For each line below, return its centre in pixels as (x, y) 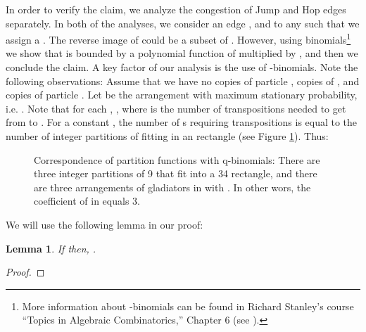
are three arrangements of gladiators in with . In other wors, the (172, 187)
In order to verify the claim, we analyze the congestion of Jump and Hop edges (176, 9)
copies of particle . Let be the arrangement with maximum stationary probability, (182, 95)
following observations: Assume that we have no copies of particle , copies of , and (183, 81)
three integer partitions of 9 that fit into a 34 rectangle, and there (176, 173)
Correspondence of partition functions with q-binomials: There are (177, 159)
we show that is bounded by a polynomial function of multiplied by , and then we (182, 53)
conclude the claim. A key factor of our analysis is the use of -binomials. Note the (182, 67)
